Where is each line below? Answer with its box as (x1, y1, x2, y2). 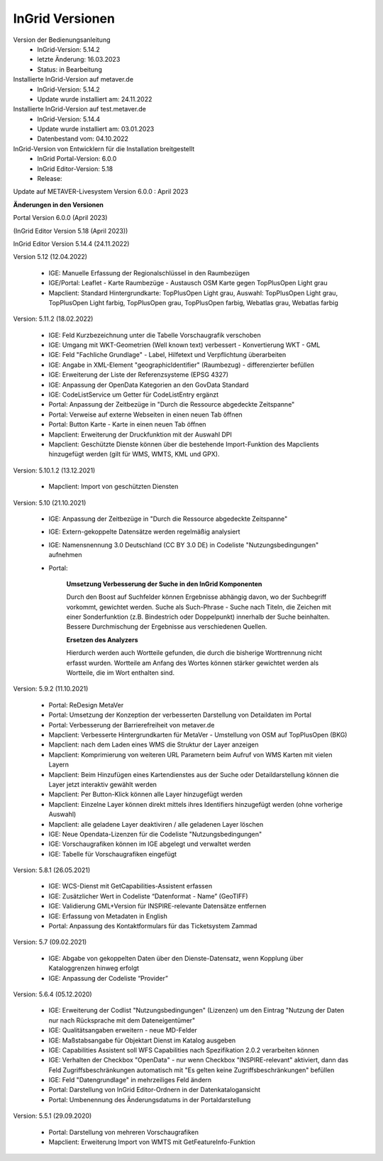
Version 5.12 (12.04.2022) (13, 253, 88, 261)
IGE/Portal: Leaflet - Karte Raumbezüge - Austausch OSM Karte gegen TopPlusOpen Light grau (48, 279, 328, 287)
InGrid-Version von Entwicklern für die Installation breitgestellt (13, 144, 195, 153)
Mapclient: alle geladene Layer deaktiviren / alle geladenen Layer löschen (48, 820, 264, 828)
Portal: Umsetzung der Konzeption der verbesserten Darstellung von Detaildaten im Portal (48, 710, 312, 720)
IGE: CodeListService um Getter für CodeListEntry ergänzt (48, 390, 219, 399)
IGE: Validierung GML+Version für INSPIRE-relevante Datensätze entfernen (48, 902, 267, 910)
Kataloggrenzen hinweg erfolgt (48, 964, 140, 972)
